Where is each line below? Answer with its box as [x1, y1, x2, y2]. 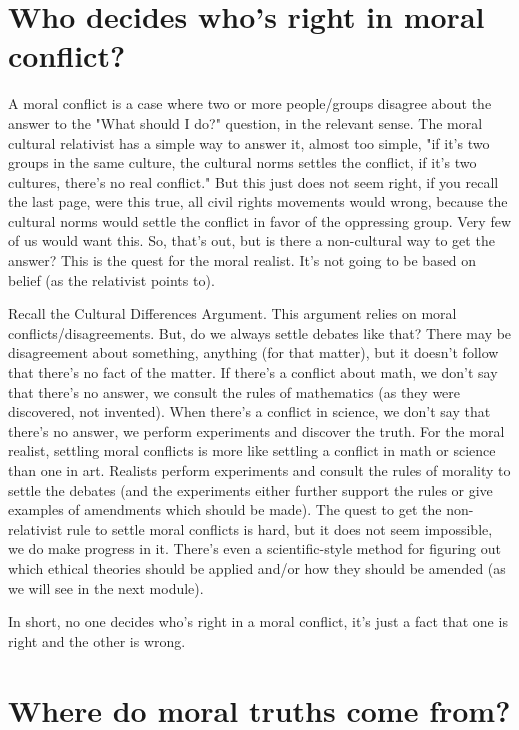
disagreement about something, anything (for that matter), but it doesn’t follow [8, 342, 499, 363]
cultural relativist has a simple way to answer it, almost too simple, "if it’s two [8, 132, 490, 153]
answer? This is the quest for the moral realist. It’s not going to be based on [8, 250, 477, 271]
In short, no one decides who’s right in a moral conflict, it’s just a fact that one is [8, 611, 508, 632]
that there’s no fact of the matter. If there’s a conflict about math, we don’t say [8, 362, 498, 383]
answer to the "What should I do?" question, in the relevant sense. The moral [8, 112, 483, 133]
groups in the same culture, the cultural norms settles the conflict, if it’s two [8, 152, 477, 173]
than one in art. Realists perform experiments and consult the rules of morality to [8, 460, 511, 480]
